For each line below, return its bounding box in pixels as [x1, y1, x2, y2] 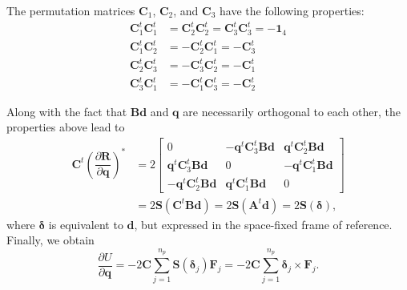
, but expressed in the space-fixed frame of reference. [134, 215, 393, 232]
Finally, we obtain [6, 232, 95, 248]
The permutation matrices [6, 2, 135, 18]
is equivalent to [48, 215, 123, 232]
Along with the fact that [6, 103, 127, 119]
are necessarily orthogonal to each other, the [183, 103, 401, 119]
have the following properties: [220, 2, 365, 18]
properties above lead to [6, 119, 125, 135]
